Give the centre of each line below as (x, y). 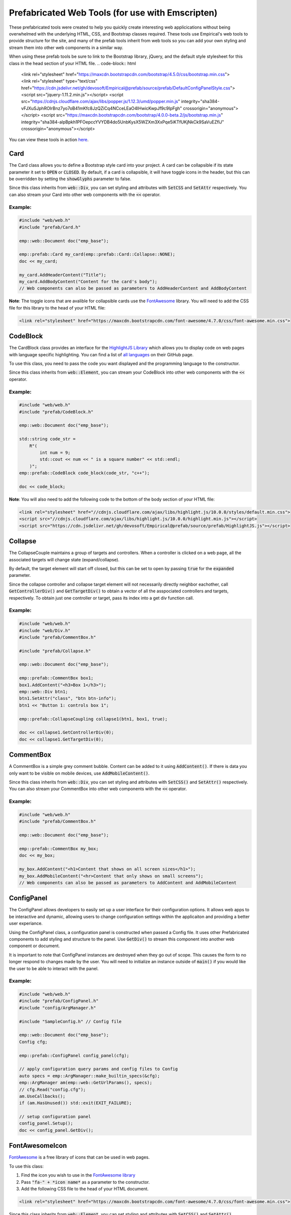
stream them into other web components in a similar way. (66, 47)
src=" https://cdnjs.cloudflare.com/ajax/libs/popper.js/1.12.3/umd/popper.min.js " (101, 102)
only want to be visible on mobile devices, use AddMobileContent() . (79, 773)
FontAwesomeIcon (38, 1146)
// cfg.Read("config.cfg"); (52, 1089)
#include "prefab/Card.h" (50, 227)
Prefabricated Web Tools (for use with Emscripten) (113, 13)
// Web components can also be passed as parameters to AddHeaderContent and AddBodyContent (133, 288)
